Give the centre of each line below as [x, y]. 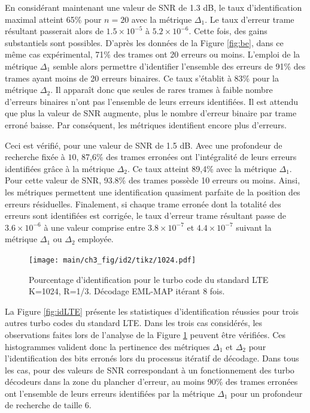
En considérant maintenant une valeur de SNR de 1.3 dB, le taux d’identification [154, 7]
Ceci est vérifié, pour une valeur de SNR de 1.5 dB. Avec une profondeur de [144, 145]
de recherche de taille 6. [48, 405]
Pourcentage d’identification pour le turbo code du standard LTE [149, 279]
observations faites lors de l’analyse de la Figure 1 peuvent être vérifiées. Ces [145, 334]
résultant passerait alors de [54, 31]
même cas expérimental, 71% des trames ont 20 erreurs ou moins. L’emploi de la [153, 54]
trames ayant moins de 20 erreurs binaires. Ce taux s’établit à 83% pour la [142, 78]
